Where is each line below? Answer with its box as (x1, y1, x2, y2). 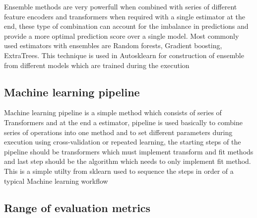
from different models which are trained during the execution (4, 60, 190, 70)
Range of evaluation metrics (4, 200, 151, 215)
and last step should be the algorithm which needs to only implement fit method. (4, 156, 251, 166)
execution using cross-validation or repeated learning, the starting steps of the (4, 137, 241, 147)
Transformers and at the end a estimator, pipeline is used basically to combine (4, 117, 243, 127)
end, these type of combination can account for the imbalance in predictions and (4, 21, 249, 31)
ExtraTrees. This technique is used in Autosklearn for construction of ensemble (4, 50, 244, 60)
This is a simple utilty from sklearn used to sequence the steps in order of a (4, 165, 234, 176)
